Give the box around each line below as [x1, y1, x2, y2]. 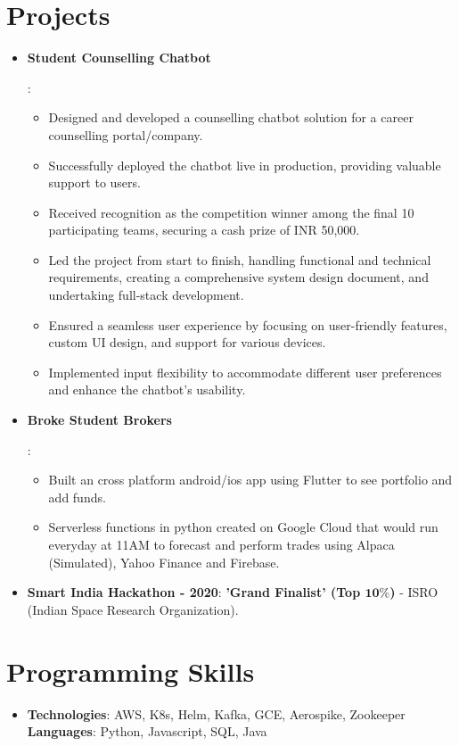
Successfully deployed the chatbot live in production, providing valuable [48, 155, 441, 174]
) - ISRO [389, 583, 439, 601]
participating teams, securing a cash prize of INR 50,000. [48, 220, 360, 239]
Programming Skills [6, 652, 255, 689]
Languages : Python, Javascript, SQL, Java [27, 722, 267, 741]
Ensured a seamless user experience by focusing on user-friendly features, [48, 315, 447, 334]
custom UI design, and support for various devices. [48, 333, 326, 352]
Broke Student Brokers [27, 410, 172, 429]
